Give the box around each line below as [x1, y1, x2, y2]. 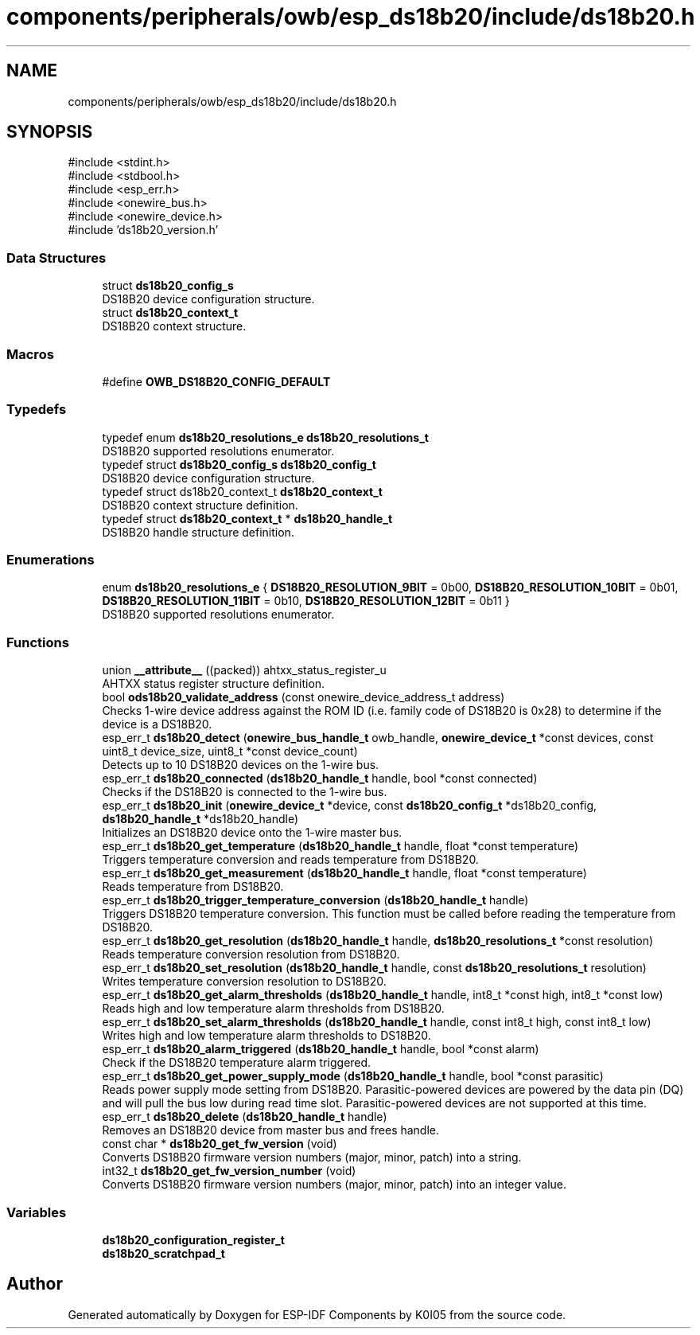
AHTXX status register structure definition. [102, 677, 325, 691]
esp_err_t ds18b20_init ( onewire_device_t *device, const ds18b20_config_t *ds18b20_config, [102, 798, 597, 813]
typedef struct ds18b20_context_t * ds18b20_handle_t [102, 511, 393, 525]
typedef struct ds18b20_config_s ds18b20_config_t [102, 457, 376, 471]
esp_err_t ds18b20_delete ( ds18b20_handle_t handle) [102, 1110, 387, 1124]
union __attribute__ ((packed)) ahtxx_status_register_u [102, 663, 387, 677]
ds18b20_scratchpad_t [102, 1246, 225, 1260]
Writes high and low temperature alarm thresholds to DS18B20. [102, 1029, 431, 1043]
